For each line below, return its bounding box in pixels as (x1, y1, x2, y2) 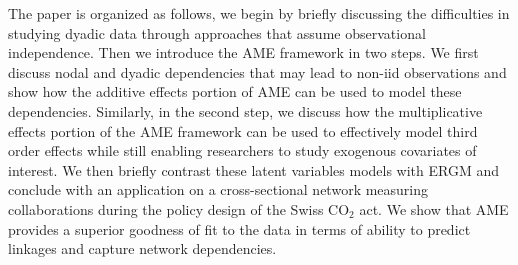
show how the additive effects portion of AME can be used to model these (8, 81, 462, 102)
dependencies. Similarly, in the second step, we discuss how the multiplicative (8, 100, 483, 121)
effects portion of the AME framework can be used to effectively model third (8, 120, 478, 141)
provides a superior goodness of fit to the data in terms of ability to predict (8, 218, 471, 239)
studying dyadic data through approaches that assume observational (8, 22, 426, 43)
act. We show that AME (359, 198, 509, 219)
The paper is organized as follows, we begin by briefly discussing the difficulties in (8, 3, 510, 23)
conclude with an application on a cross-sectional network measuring (8, 179, 429, 200)
